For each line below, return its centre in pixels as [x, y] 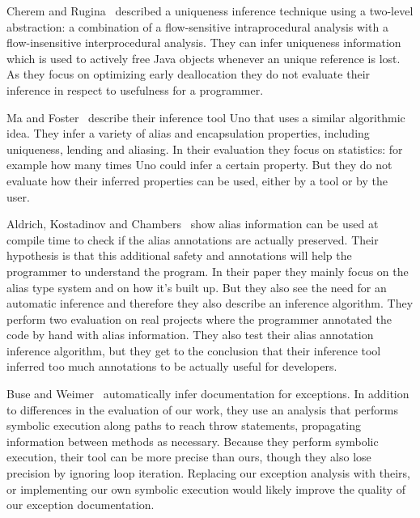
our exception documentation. [81, 505]
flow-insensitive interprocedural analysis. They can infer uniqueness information [204, 42]
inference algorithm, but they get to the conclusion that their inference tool [194, 350]
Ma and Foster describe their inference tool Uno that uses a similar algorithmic [206, 117]
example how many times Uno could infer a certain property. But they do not [199, 165]
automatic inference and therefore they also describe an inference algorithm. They [210, 303]
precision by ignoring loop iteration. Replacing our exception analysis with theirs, [208, 473]
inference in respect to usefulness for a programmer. [135, 89]
